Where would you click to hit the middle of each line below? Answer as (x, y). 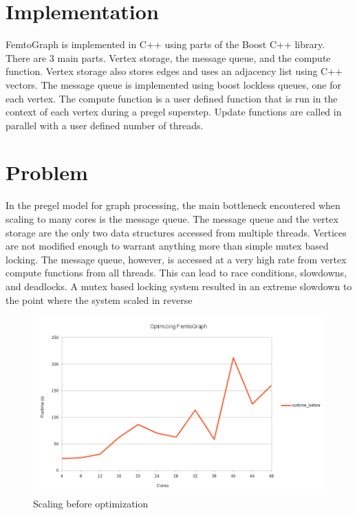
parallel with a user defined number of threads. (105, 125)
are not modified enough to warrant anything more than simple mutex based (167, 246)
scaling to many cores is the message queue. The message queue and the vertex (172, 219)
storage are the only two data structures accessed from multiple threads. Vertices (176, 232)
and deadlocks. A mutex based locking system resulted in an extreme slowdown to (179, 286)
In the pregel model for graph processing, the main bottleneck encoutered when (173, 205)
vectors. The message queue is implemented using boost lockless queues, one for (173, 84)
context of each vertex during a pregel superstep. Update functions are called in (174, 112)
